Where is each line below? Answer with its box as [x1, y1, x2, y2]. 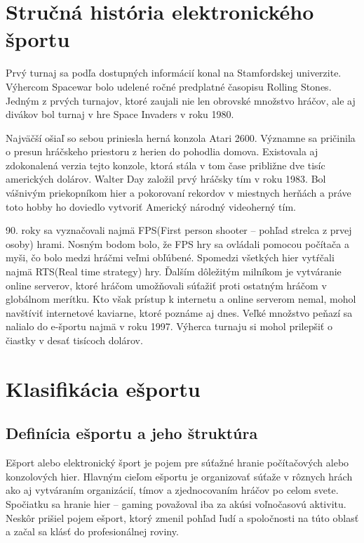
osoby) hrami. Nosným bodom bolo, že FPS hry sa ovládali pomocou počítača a [6, 236, 349, 251]
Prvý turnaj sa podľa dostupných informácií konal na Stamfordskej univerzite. [6, 65, 342, 80]
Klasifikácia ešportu [6, 374, 201, 403]
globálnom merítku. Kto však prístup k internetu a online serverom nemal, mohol [6, 292, 356, 306]
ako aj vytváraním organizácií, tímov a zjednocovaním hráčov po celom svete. [6, 483, 339, 497]
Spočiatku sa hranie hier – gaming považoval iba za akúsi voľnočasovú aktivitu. [6, 496, 346, 511]
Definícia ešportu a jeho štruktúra [6, 422, 258, 444]
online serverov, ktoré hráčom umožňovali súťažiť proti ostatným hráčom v [6, 277, 327, 292]
